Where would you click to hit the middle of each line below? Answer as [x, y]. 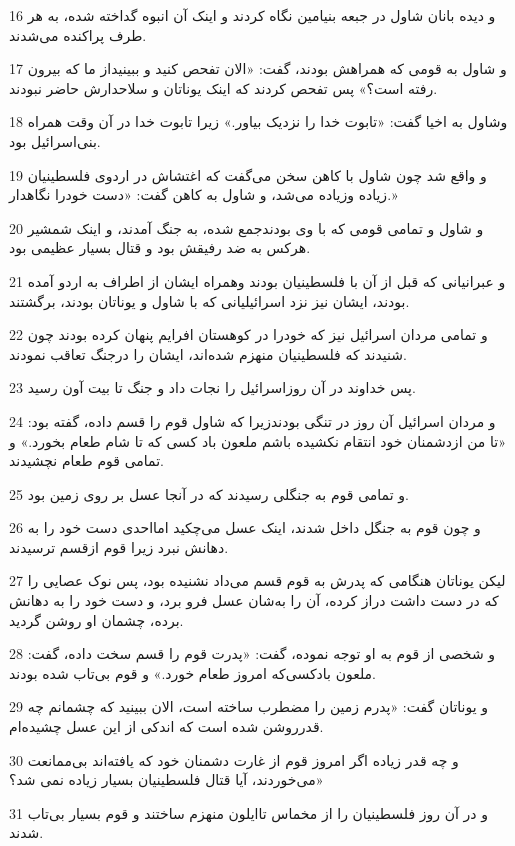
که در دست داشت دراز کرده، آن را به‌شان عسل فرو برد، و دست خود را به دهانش [254, 600]
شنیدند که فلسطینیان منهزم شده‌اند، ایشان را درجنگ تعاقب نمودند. [208, 353]
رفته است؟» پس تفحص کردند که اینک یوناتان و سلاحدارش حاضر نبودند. [223, 87]
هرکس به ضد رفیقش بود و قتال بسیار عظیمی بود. [160, 247]
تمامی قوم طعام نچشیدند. [86, 460]
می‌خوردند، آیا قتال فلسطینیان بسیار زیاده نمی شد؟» [166, 779]
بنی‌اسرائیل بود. [55, 140]
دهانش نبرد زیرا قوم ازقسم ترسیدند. [119, 546]
